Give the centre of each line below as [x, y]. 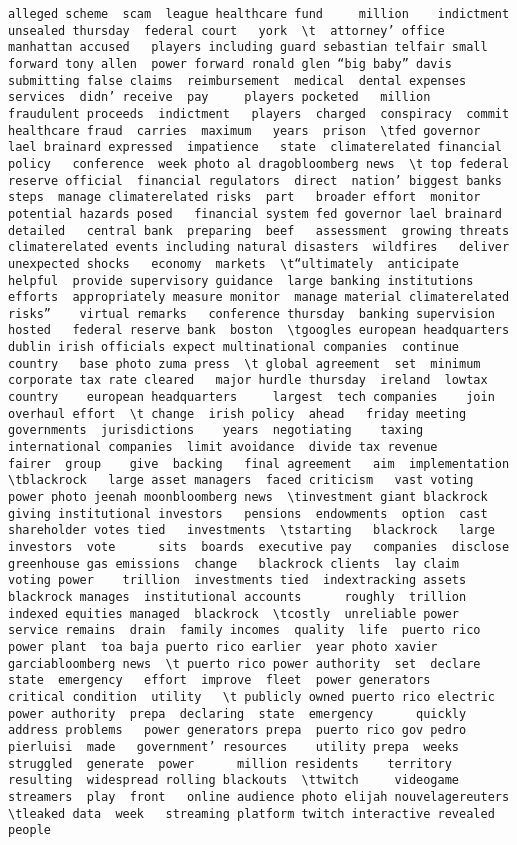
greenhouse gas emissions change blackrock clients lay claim [234, 563]
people [29, 830]
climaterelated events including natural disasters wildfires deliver [259, 247]
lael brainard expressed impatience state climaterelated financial [255, 147]
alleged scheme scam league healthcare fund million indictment [259, 14]
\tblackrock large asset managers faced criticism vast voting [241, 480]
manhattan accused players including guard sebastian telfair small [248, 47]
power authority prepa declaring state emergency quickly [237, 713]
